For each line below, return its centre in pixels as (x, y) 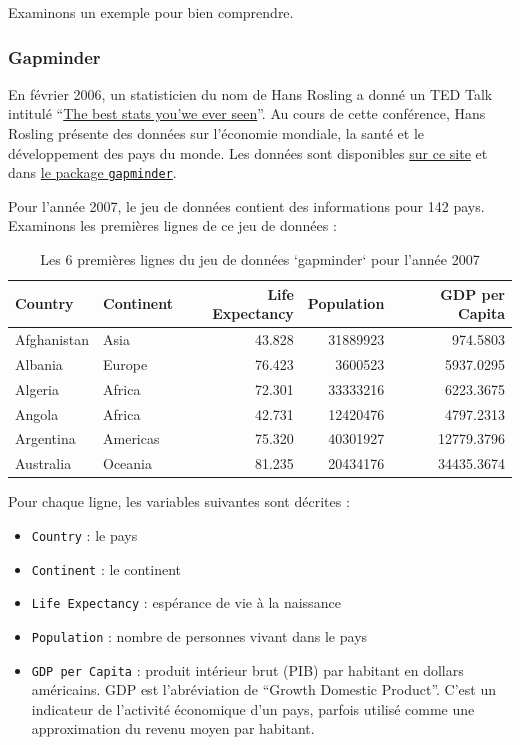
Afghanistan (52, 339)
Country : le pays (84, 534)
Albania (39, 363)
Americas (131, 438)
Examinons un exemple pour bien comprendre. (151, 12)
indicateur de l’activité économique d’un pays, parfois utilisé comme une (253, 708)
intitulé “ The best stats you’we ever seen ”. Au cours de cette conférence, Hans (247, 113)
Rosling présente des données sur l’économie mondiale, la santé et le (216, 133)
